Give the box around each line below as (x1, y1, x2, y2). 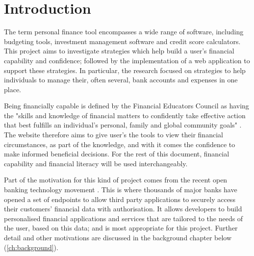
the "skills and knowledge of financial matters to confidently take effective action (4, 110, 246, 120)
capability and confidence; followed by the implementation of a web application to (4, 55, 250, 65)
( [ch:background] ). (4, 242, 58, 252)
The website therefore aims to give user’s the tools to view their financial (4, 129, 223, 140)
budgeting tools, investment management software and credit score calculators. (4, 36, 241, 46)
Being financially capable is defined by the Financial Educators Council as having (4, 101, 249, 111)
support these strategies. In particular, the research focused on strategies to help (4, 65, 246, 75)
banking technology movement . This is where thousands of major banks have (4, 184, 237, 195)
